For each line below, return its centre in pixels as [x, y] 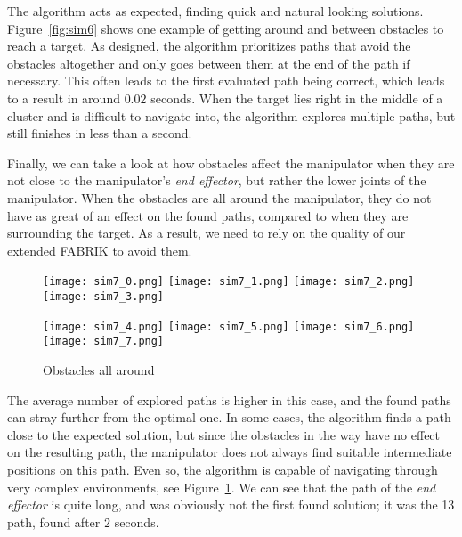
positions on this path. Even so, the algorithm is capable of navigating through [223, 469]
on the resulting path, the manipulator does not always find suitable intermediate [230, 452]
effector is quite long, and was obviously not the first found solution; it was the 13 [231, 504]
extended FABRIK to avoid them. [100, 250]
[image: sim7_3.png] [104, 296]
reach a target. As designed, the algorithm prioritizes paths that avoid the [209, 46]
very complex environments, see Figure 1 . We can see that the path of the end [222, 487]
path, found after [54, 521]
